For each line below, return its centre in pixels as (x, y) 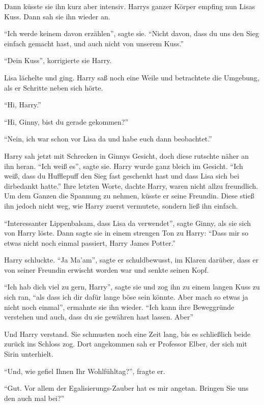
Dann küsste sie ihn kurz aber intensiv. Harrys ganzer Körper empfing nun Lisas (130, 6)
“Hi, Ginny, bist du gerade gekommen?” (66, 121)
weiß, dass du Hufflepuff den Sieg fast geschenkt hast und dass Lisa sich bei (122, 176)
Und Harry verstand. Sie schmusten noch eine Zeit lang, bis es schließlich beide (127, 334)
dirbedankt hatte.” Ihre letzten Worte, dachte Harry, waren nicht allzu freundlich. (131, 185)
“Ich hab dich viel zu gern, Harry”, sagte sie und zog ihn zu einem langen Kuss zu (132, 287)
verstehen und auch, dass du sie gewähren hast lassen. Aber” (99, 317)
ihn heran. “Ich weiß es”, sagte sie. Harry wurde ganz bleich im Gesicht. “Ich (124, 166)
